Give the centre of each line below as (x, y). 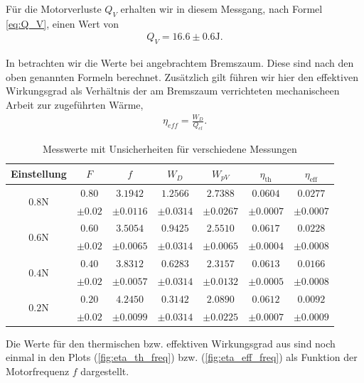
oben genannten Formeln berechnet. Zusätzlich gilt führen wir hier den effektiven (182, 76)
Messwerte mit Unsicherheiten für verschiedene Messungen (170, 149)
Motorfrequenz (38, 371)
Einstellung (39, 174)
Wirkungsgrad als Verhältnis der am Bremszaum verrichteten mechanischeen (173, 91)
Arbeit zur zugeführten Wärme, (75, 104)
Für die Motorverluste (54, 9)
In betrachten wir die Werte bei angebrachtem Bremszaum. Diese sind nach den (180, 63)
